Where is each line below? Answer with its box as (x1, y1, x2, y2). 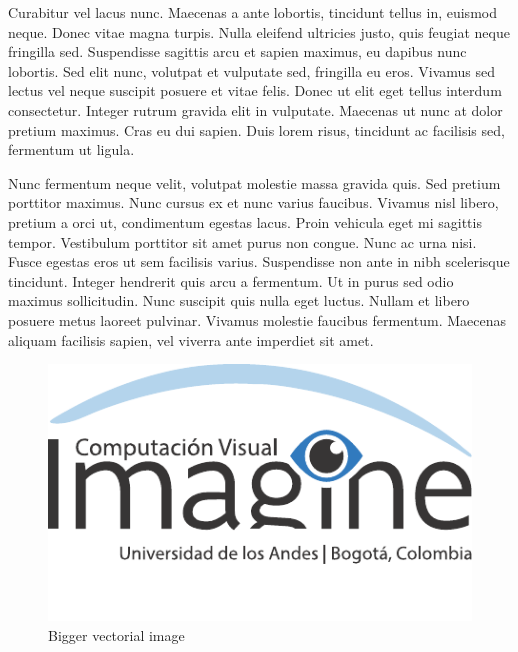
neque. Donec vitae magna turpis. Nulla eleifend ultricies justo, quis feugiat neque (8, 21, 510, 42)
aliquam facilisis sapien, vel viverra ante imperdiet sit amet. (8, 329, 374, 350)
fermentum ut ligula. (8, 139, 135, 160)
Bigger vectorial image (48, 624, 185, 645)
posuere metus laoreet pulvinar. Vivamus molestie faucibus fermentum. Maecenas (8, 309, 506, 330)
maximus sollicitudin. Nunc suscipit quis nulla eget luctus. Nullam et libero (8, 290, 470, 311)
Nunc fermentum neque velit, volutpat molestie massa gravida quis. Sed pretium (8, 172, 501, 193)
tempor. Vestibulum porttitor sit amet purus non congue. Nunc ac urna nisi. (8, 231, 477, 252)
